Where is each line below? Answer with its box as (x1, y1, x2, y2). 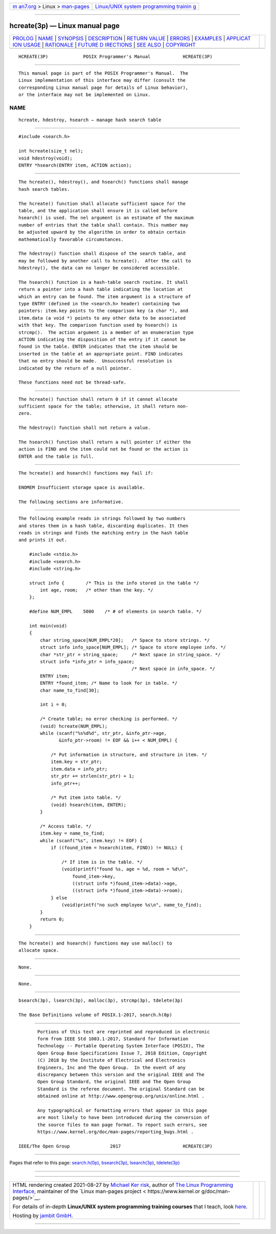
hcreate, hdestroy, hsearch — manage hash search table (18, 117, 162, 123)
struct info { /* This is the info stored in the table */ (29, 580, 199, 586)
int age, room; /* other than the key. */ (40, 587, 153, 593)
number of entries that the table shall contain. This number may (18, 222, 189, 228)
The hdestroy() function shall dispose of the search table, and (18, 251, 186, 257)
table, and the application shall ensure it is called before (18, 208, 178, 213)
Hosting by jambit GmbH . (12, 1212, 74, 1219)
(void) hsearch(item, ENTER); (51, 802, 127, 807)
